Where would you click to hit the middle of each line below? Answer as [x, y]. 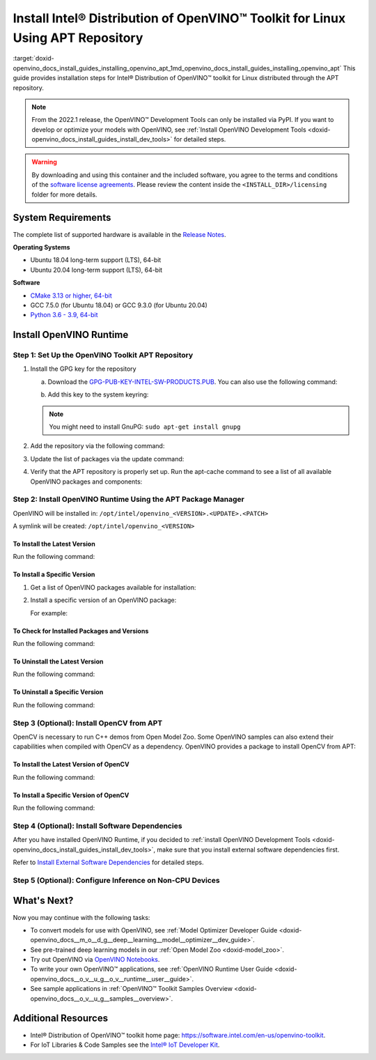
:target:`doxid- [34, 59]
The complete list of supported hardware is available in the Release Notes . [119, 234]
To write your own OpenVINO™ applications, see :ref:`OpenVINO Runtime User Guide [151, 969]
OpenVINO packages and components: [86, 482]
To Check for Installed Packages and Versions [81, 631]
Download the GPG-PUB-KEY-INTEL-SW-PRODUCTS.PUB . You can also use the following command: [193, 382]
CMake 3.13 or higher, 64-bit [71, 295]
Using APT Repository [78, 38]
